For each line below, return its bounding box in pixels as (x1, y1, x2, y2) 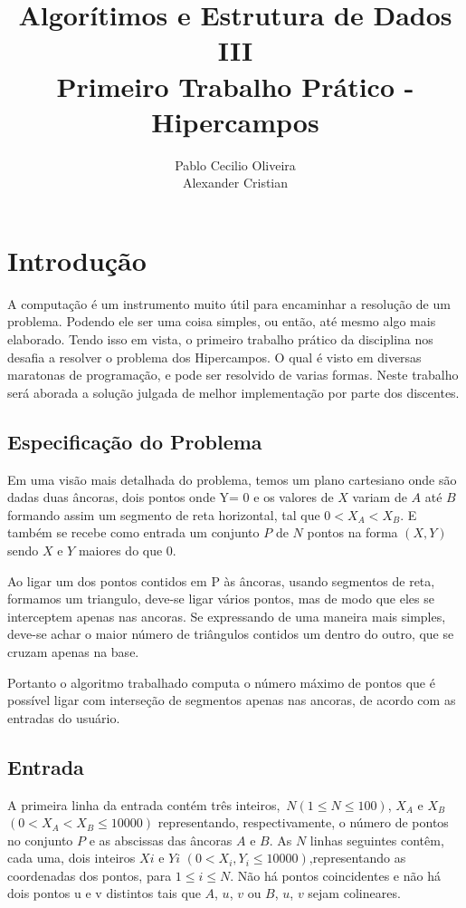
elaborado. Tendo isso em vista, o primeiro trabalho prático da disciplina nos (7, 330, 433, 348)
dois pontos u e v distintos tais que (7, 884, 201, 903)
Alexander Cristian (182, 173, 289, 192)
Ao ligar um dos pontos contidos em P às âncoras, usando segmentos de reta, (7, 571, 435, 590)
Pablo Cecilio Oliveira (175, 155, 296, 174)
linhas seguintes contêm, (309, 830, 444, 849)
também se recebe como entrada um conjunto (7, 523, 260, 542)
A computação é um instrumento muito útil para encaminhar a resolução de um (7, 294, 451, 313)
